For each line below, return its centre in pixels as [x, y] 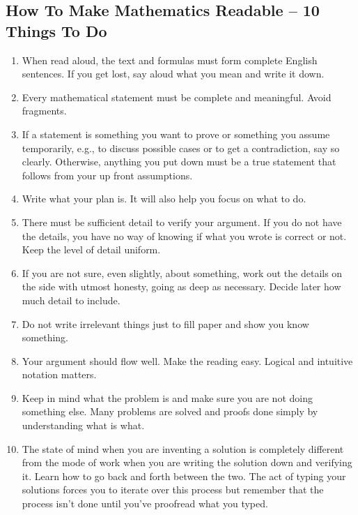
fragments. [44, 111]
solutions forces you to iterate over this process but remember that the [173, 490]
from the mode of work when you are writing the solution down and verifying [187, 462]
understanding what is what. [83, 425]
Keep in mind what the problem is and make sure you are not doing [167, 397]
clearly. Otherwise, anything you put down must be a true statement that [179, 162]
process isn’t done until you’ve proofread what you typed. [145, 503]
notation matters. [59, 374]
